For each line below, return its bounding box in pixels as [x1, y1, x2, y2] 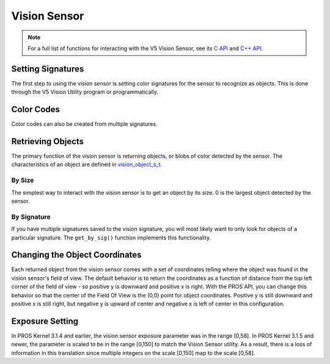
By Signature [11, 213, 51, 221]
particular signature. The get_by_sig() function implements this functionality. [11, 234, 211, 241]
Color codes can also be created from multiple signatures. [11, 120, 158, 128]
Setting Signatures [11, 64, 84, 74]
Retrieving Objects [11, 136, 84, 147]
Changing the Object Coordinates [11, 250, 142, 260]
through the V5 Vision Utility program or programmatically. [11, 89, 159, 96]
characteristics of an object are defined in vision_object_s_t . [11, 161, 162, 168]
